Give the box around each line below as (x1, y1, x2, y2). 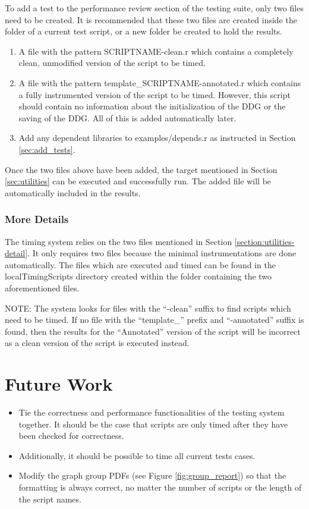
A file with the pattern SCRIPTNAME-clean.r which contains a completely (18, 45, 294, 57)
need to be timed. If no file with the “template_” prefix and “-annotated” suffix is (5, 313, 304, 326)
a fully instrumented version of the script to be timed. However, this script (18, 88, 291, 100)
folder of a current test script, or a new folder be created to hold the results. (5, 25, 282, 37)
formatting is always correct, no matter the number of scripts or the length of (18, 480, 302, 493)
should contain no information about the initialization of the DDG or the (18, 100, 286, 112)
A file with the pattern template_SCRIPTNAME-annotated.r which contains (18, 76, 301, 89)
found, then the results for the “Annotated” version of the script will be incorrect (5, 325, 301, 337)
